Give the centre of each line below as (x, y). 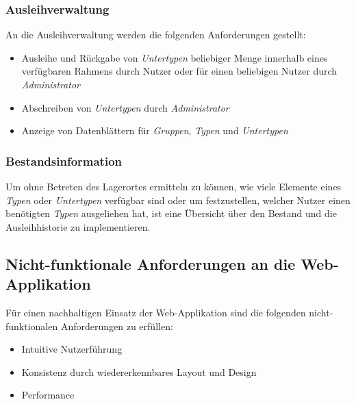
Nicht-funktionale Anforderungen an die (151, 263)
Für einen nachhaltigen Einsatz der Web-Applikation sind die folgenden (156, 312)
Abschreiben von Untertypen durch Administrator (125, 107)
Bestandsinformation (64, 161)
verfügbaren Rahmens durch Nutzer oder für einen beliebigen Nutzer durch (179, 71)
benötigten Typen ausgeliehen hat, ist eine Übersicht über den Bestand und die (171, 213)
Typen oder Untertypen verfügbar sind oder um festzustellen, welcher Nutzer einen (178, 200)
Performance (48, 395)
